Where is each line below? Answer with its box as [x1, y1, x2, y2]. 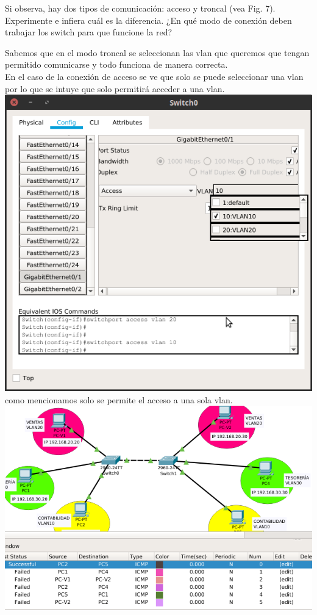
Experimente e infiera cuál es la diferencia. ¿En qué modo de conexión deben [5, 13, 292, 26]
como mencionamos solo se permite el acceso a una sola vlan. [5, 393, 233, 406]
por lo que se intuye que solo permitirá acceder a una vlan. [5, 82, 225, 95]
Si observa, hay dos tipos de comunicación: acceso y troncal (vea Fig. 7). [5, 2, 276, 14]
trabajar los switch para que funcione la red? [5, 26, 173, 38]
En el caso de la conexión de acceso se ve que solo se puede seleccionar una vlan [5, 70, 304, 82]
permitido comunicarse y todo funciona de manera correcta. [5, 58, 228, 71]
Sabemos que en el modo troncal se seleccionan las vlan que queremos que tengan [5, 46, 310, 59]
